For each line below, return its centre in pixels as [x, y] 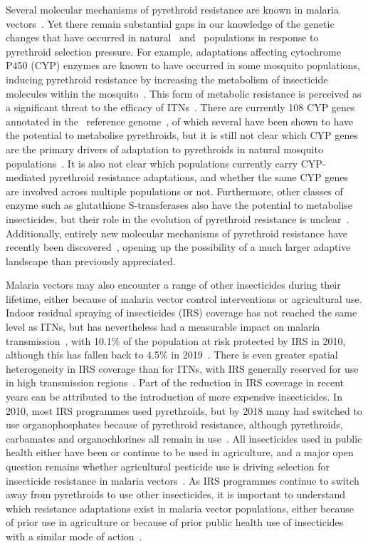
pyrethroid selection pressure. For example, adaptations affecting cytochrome [173, 51]
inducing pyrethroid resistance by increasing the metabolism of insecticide [167, 79]
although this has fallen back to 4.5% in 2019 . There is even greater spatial [172, 355]
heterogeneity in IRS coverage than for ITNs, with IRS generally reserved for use [182, 368]
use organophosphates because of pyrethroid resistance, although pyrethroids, [174, 424]
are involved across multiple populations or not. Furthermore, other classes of [174, 191]
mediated [26, 177]
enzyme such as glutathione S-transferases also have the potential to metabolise [179, 205]
